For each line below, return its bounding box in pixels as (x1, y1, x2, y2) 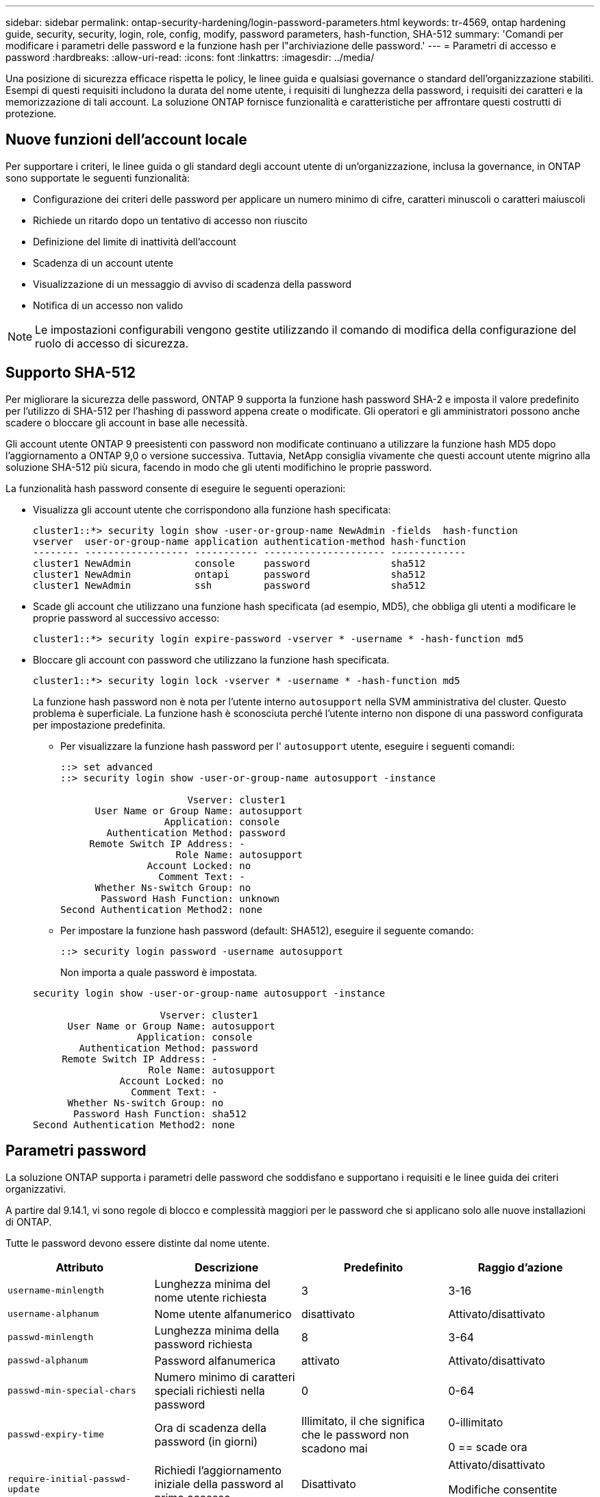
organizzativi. (5, 1182, 66, 1195)
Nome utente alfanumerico (154, 1306, 292, 1321)
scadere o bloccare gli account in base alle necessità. (5, 416, 248, 428)
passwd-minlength (8, 1332, 94, 1343)
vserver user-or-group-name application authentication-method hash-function (33, 535, 466, 547)
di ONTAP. (5, 1215, 52, 1228)
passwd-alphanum (8, 1355, 88, 1366)
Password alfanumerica (154, 1353, 276, 1367)
